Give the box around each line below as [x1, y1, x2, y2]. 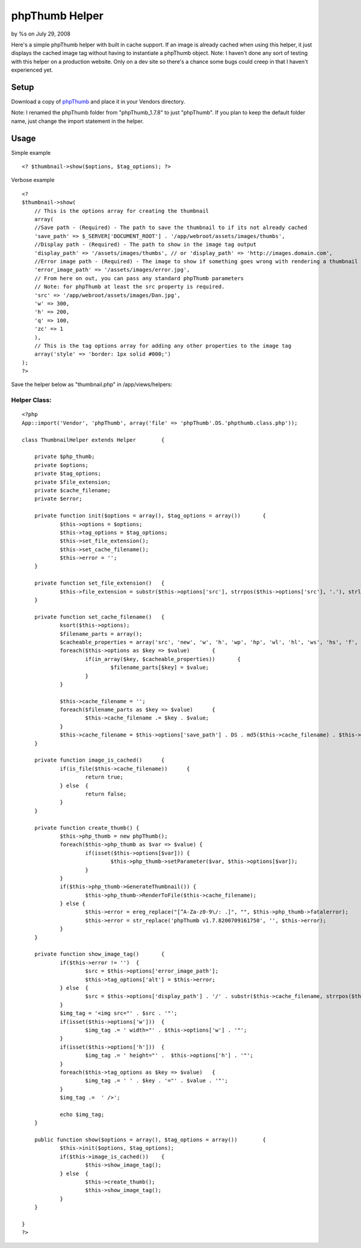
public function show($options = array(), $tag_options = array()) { [34, 1137, 267, 1143]
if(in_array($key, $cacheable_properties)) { [85, 656, 241, 662]
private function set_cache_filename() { [34, 613, 165, 620]
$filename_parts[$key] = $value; [110, 664, 209, 671]
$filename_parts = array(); [60, 630, 143, 637]
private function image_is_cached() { [34, 757, 165, 764]
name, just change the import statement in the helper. [11, 118, 144, 125]
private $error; [34, 495, 82, 503]
